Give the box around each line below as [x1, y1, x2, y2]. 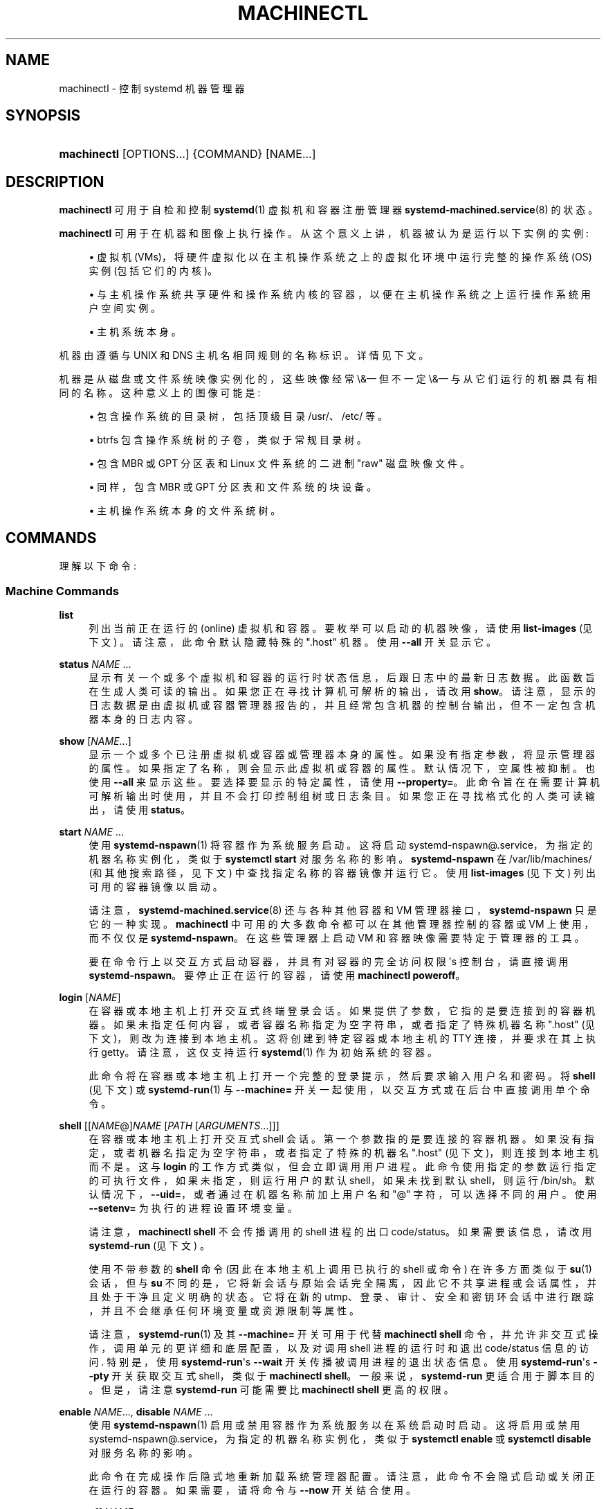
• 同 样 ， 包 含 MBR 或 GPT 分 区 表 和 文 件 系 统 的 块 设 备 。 [89, 481, 377, 493]
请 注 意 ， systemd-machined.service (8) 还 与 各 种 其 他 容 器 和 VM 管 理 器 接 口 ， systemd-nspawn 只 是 [89, 903, 597, 916]
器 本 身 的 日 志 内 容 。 [89, 712, 198, 725]
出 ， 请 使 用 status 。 [89, 803, 190, 815]
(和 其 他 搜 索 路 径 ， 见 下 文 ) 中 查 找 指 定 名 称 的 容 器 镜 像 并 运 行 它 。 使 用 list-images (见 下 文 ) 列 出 [89, 866, 596, 879]
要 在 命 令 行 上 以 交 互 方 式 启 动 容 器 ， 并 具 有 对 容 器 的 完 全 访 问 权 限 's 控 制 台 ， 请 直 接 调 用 [89, 955, 569, 967]
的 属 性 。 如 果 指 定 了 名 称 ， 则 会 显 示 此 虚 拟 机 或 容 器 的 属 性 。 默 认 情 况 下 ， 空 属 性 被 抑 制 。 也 [89, 761, 595, 774]
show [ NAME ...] [59, 734, 131, 747]
